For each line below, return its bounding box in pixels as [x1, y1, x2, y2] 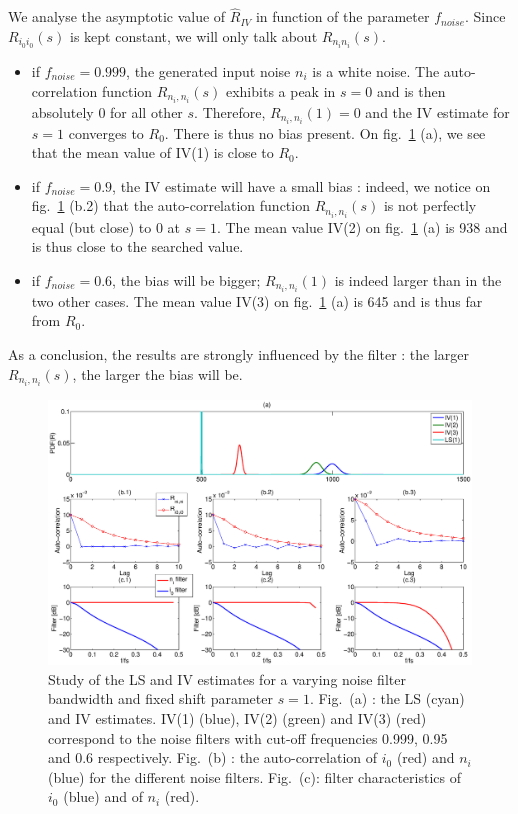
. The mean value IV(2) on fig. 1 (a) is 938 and [216, 216, 508, 237]
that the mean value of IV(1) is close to [31, 142, 274, 163]
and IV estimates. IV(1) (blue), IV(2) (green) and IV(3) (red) [48, 707, 427, 728]
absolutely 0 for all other [31, 101, 183, 122]
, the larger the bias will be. [72, 363, 243, 384]
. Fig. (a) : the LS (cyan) [309, 688, 465, 709]
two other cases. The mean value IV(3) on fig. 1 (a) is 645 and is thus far [31, 290, 483, 311]
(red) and [396, 747, 455, 768]
